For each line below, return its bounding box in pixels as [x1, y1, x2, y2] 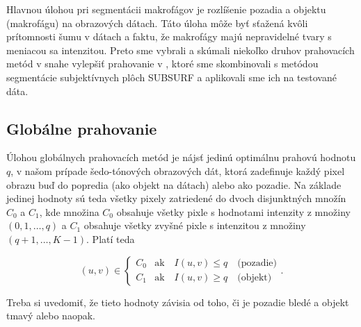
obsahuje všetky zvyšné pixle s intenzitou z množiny [83, 218, 306, 233]
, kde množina [39, 204, 99, 219]
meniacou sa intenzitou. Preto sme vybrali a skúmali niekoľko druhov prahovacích [6, 42, 355, 57]
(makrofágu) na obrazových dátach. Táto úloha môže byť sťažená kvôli [6, 15, 308, 30]
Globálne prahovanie [6, 117, 157, 139]
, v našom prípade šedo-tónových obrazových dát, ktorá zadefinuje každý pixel [10, 163, 345, 178]
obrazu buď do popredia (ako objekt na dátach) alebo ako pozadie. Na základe [6, 177, 342, 192]
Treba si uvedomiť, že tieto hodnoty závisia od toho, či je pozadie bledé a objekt [6, 294, 349, 309]
